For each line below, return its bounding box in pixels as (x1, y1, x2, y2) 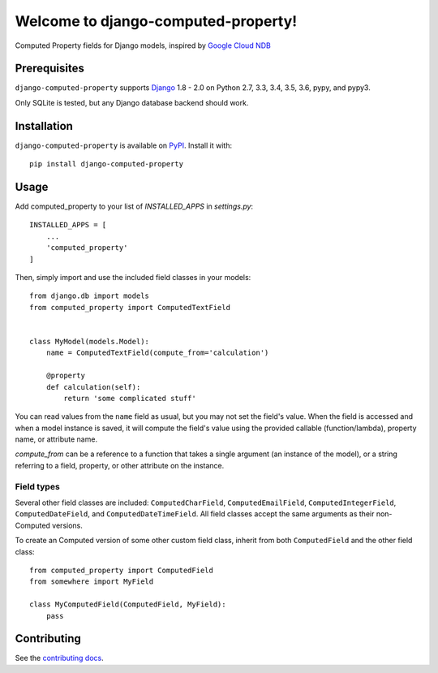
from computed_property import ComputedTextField (29, 303, 231, 312)
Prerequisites (15, 62, 84, 75)
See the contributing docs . (15, 654, 105, 663)
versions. (51, 520, 83, 530)
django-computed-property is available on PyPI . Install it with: (15, 140, 233, 150)
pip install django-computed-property (29, 159, 184, 169)
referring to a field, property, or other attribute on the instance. (15, 460, 225, 470)
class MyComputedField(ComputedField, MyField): (29, 600, 226, 609)
